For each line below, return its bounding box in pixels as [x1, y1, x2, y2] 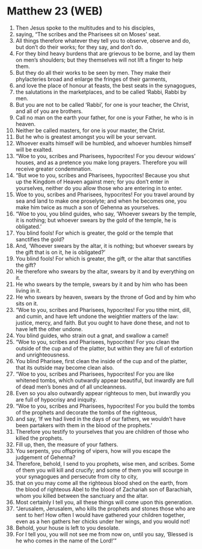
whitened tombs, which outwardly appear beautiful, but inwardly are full [15, 376, 194, 384]
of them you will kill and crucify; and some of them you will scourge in [15, 466, 189, 474]
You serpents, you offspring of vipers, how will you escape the [15, 447, 171, 454]
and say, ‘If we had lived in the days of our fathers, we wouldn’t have [15, 415, 186, 422]
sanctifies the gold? [15, 235, 65, 243]
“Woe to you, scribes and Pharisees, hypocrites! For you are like [15, 370, 174, 378]
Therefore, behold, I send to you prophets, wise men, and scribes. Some [15, 460, 195, 467]
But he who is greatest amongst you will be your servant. [15, 133, 157, 140]
